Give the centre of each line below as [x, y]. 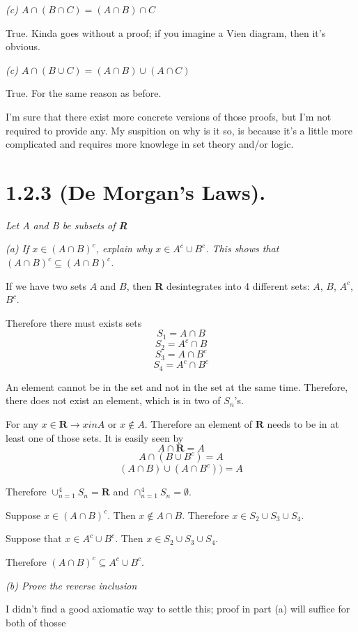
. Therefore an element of [199, 423]
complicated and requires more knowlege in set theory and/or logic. [150, 144]
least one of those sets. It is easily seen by [95, 437]
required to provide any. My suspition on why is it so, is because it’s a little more [179, 130]
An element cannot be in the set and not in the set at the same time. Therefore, [177, 386]
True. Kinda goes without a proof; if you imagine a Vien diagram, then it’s [166, 32]
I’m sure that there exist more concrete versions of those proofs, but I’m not [169, 116]
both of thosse [36, 622]
